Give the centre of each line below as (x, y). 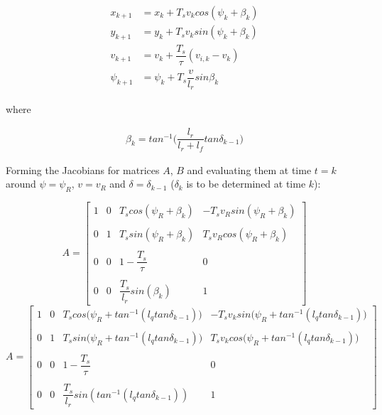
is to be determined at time (246, 184)
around (21, 184)
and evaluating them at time (249, 169)
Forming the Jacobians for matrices (83, 169)
